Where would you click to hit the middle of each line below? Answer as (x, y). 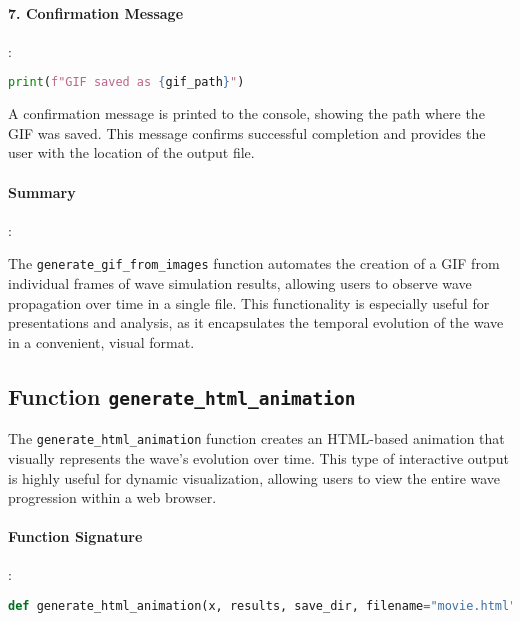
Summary (42, 191)
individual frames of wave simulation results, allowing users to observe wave (240, 283)
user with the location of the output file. (131, 152)
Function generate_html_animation (182, 395)
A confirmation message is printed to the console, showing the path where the (246, 113)
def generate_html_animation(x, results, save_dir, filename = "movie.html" (262, 606)
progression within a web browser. (112, 497)
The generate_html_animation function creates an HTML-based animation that (256, 438)
